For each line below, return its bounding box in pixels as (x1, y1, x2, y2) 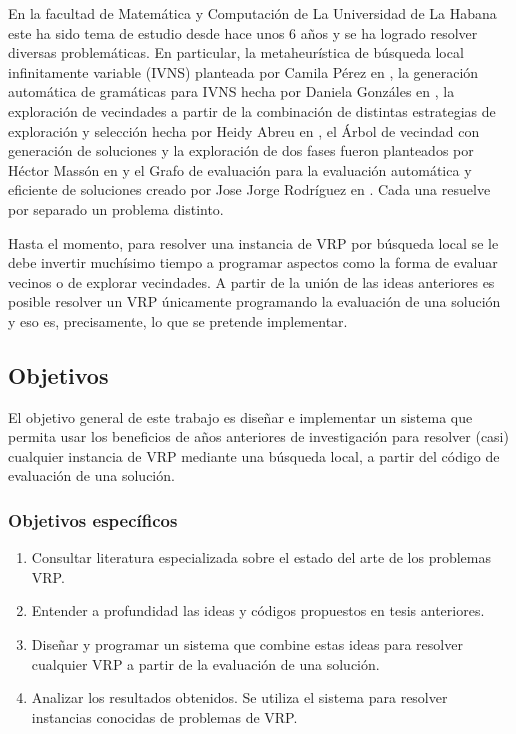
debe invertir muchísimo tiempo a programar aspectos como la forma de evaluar (8, 252, 498, 273)
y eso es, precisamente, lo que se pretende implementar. (8, 310, 348, 331)
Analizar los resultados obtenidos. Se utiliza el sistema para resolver (31, 687, 448, 708)
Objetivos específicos (8, 508, 178, 532)
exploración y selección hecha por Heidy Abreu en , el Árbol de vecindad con (8, 120, 480, 141)
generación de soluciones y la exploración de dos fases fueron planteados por (8, 140, 474, 161)
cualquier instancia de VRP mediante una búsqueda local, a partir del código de (8, 445, 500, 466)
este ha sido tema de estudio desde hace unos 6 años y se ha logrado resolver (8, 22, 478, 43)
